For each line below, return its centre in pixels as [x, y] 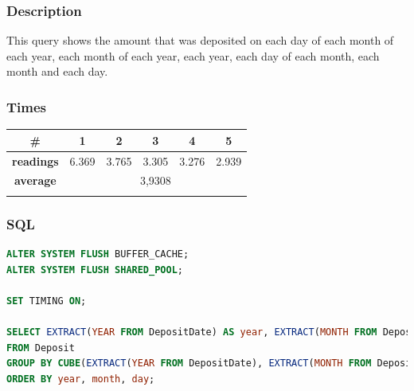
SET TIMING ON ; [47, 301]
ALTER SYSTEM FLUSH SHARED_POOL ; [95, 270]
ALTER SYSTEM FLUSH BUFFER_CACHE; [98, 254]
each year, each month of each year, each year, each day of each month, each [193, 55]
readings [35, 160]
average [35, 180]
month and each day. [57, 71]
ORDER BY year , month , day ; [81, 379]
